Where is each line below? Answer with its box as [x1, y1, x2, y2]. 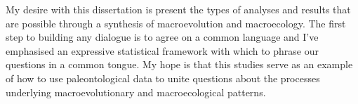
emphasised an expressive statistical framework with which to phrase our [6, 43, 319, 58]
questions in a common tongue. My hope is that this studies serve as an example [6, 57, 353, 72]
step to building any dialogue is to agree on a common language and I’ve [6, 30, 319, 44]
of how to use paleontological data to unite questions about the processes [6, 70, 320, 85]
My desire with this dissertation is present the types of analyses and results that [6, 2, 351, 16]
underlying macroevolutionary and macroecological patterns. [6, 84, 266, 99]
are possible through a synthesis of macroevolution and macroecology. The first [6, 15, 346, 30]
